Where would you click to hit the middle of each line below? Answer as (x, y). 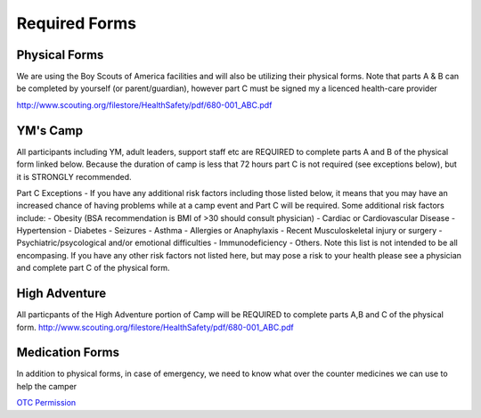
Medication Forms (68, 352)
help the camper (47, 386)
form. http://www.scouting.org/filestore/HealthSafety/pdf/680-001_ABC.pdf (155, 327)
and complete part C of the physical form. (93, 268)
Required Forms (77, 23)
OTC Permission (46, 403)
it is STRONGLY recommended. (74, 176)
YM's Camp (50, 131)
